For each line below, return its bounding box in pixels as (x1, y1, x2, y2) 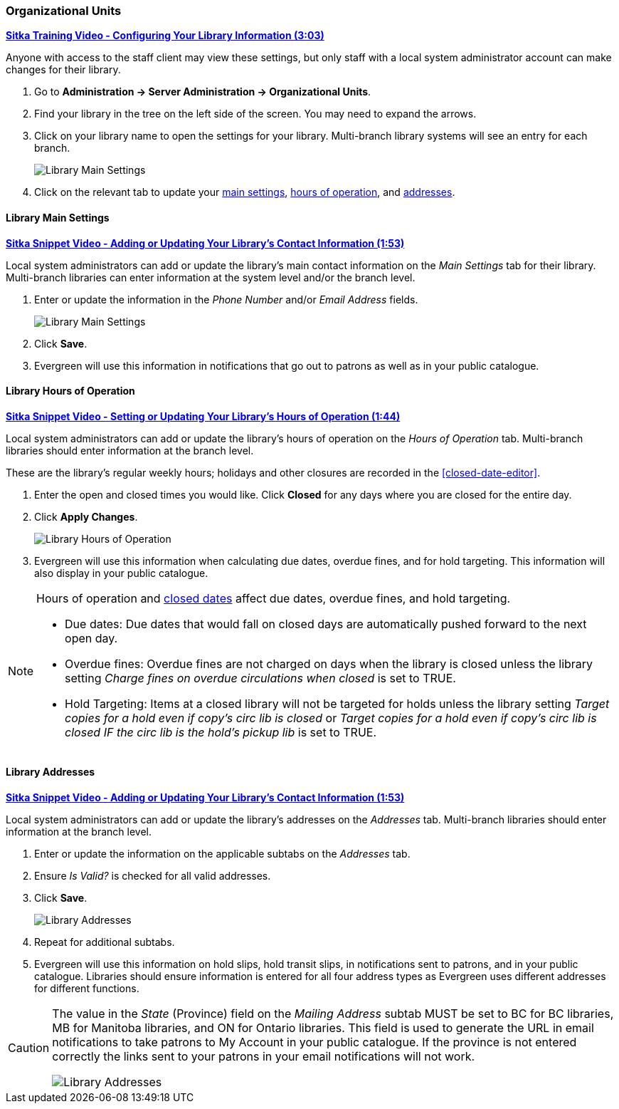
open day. (65, 630, 118, 645)
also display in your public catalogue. (34, 566, 208, 579)
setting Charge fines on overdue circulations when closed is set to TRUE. (65, 670, 456, 685)
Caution (8, 1041, 50, 1056)
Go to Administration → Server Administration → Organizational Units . (34, 85, 371, 98)
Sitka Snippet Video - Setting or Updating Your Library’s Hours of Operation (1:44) (6, 410, 401, 422)
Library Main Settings (6, 211, 110, 224)
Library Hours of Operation (6, 385, 135, 397)
